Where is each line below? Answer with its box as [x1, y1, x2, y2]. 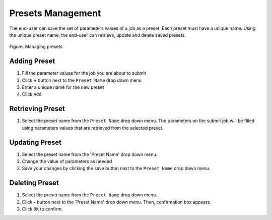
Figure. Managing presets [9, 43, 63, 50]
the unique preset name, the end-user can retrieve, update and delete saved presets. [9, 32, 186, 38]
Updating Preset [9, 138, 61, 146]
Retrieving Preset [9, 104, 65, 113]
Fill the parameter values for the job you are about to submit [22, 70, 146, 76]
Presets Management [9, 8, 101, 19]
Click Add [22, 91, 42, 97]
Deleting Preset [9, 179, 59, 187]
